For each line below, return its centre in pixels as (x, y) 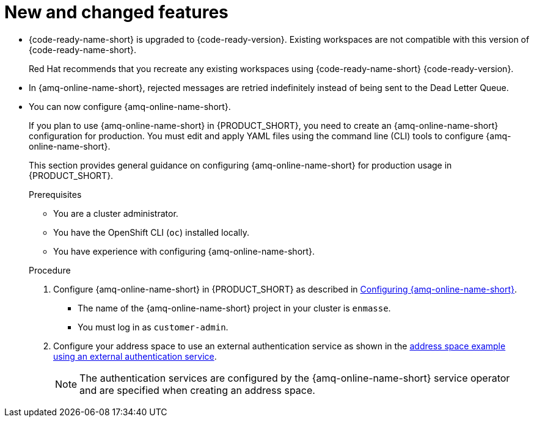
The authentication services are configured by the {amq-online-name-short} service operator (295, 378)
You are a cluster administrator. (116, 213)
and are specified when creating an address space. (197, 390)
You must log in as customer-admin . (153, 327)
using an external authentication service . (135, 356)
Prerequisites (55, 194)
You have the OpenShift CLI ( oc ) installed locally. (151, 232)
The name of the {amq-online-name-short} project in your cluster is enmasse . (234, 308)
